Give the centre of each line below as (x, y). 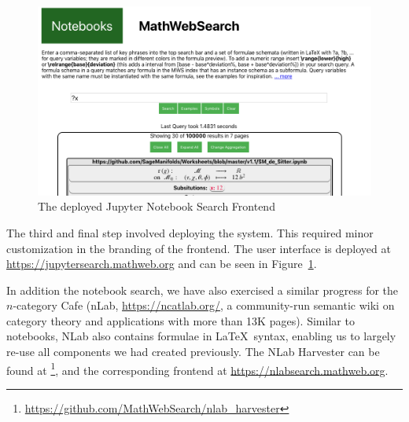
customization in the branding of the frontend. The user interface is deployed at (199, 248)
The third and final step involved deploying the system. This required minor (190, 232)
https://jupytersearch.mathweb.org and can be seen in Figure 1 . (162, 264)
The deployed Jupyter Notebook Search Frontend (157, 206)
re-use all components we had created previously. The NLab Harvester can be (193, 352)
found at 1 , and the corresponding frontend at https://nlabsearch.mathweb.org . (197, 369)
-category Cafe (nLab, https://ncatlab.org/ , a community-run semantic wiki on (204, 305)
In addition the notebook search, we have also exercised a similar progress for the (203, 290)
